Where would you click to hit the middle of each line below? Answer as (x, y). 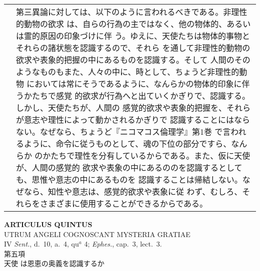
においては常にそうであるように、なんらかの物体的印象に (134, 84)
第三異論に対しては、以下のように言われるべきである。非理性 (132, 12)
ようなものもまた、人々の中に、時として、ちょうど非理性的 (128, 72)
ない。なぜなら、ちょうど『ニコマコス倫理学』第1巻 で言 (123, 132)
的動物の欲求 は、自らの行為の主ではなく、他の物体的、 (121, 24)
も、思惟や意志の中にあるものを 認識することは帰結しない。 (129, 179)
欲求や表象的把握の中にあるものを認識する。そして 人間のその (133, 60)
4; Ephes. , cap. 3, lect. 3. (123, 244)
